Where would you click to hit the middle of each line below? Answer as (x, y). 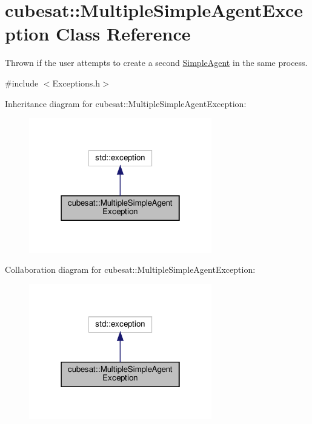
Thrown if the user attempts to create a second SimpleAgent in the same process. (156, 63)
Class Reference (123, 34)
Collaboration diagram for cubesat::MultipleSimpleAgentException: (130, 269)
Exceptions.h (76, 83)
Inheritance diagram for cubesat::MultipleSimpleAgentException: (126, 103)
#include (22, 83)
